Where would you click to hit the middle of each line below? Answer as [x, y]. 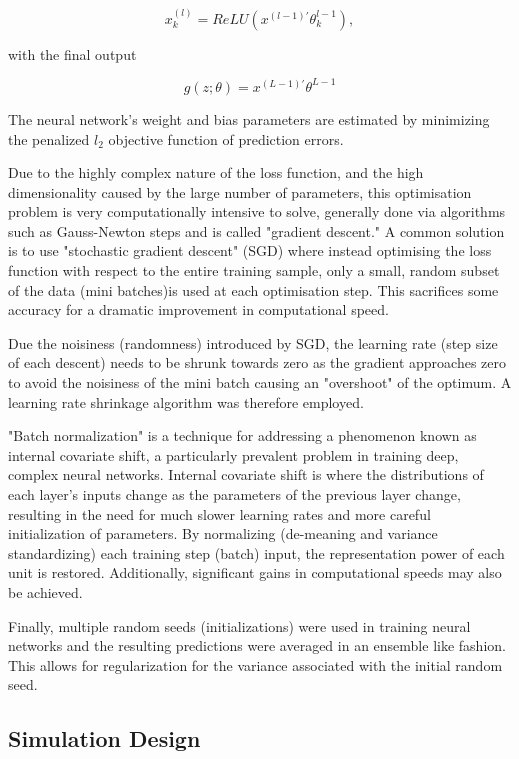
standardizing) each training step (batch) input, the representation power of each [256, 552]
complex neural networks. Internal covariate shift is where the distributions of [246, 474]
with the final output [72, 53]
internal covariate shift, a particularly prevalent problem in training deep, [233, 454]
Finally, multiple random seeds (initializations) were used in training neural [239, 625]
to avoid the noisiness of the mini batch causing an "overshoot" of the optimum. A [260, 382]
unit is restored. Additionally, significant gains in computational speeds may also [255, 572]
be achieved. [45, 591]
